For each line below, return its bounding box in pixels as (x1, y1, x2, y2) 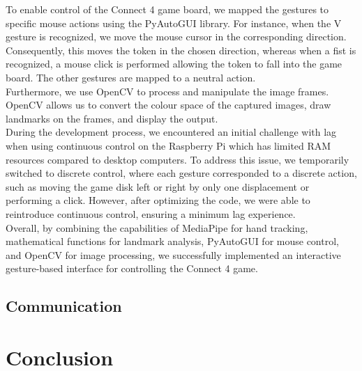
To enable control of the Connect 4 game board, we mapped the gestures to (6, 2, 329, 16)
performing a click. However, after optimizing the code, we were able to (6, 193, 310, 207)
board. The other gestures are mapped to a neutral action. (6, 70, 256, 84)
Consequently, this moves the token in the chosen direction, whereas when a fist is (6, 42, 356, 57)
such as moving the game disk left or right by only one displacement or (6, 179, 310, 194)
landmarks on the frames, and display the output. (6, 111, 218, 125)
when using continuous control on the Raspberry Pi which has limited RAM (6, 138, 331, 152)
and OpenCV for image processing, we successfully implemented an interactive (6, 247, 341, 262)
